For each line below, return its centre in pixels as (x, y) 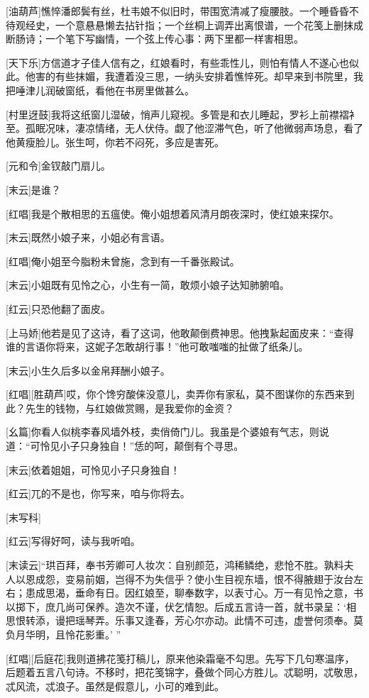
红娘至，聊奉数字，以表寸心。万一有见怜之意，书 (249, 593)
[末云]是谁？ (33, 189)
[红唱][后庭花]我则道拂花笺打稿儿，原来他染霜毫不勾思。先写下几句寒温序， (180, 658)
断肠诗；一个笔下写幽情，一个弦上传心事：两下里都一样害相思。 (155, 39)
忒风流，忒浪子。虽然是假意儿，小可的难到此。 (115, 686)
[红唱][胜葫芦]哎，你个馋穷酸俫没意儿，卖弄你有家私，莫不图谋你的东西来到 (180, 394)
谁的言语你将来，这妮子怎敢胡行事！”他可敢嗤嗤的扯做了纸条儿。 (157, 347)
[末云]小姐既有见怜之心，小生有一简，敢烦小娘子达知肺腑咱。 (148, 285)
